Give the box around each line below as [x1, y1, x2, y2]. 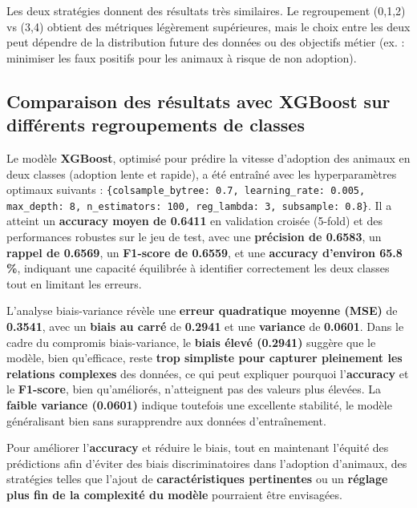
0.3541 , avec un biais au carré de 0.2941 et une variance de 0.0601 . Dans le [6, 318, 404, 335]
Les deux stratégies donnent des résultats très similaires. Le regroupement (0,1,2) [6, 2, 406, 18]
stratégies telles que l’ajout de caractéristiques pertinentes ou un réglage [6, 470, 388, 487]
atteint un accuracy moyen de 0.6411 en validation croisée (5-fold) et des [6, 212, 383, 229]
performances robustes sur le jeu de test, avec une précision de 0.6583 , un [6, 228, 382, 245]
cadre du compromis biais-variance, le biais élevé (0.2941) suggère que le [6, 333, 376, 350]
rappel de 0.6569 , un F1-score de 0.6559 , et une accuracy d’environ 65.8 [6, 244, 403, 260]
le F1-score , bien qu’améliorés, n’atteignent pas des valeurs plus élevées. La [6, 381, 381, 397]
